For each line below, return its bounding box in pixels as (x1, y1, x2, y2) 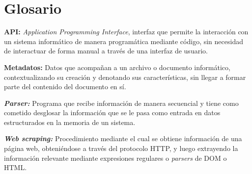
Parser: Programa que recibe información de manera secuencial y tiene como (4, 98, 239, 108)
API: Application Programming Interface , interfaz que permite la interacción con (4, 26, 249, 37)
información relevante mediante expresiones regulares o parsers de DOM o (4, 152, 227, 163)
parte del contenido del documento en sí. (4, 81, 126, 92)
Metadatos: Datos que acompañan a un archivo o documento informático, (4, 62, 230, 72)
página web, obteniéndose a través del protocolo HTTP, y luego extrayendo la (4, 143, 238, 153)
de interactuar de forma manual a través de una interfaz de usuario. (4, 46, 208, 56)
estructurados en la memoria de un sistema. (4, 117, 136, 127)
